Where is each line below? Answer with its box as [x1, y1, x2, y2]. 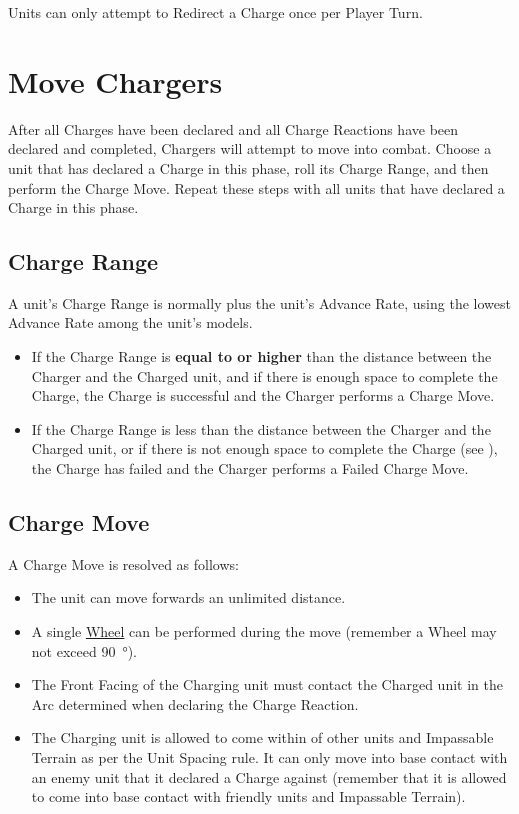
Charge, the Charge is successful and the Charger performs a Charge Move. [31, 385, 495, 406]
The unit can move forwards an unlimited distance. [31, 587, 346, 608]
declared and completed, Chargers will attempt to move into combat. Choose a [8, 138, 492, 159]
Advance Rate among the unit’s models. [8, 312, 253, 333]
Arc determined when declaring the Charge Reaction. [31, 693, 359, 714]
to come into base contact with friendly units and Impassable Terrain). [31, 786, 466, 807]
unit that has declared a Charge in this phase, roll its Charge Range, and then [8, 157, 489, 178]
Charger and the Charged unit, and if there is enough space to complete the [31, 365, 498, 386]
